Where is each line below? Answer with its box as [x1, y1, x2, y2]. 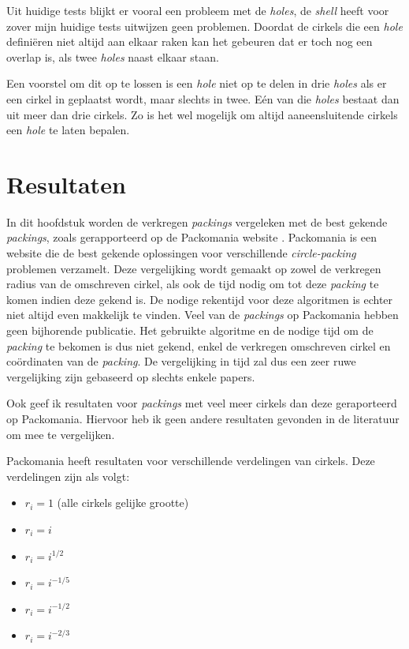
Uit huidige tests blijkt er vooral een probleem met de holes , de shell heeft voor [6, 2, 389, 18]
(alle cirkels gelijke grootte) [57, 494, 189, 511]
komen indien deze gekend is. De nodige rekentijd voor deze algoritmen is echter [6, 291, 393, 307]
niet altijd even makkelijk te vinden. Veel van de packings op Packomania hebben [6, 306, 399, 323]
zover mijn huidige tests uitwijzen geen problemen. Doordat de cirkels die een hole [6, 17, 403, 34]
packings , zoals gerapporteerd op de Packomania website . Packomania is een [6, 229, 377, 246]
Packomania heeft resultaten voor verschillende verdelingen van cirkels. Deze [6, 452, 375, 469]
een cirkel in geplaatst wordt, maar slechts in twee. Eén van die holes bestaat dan [6, 90, 400, 107]
